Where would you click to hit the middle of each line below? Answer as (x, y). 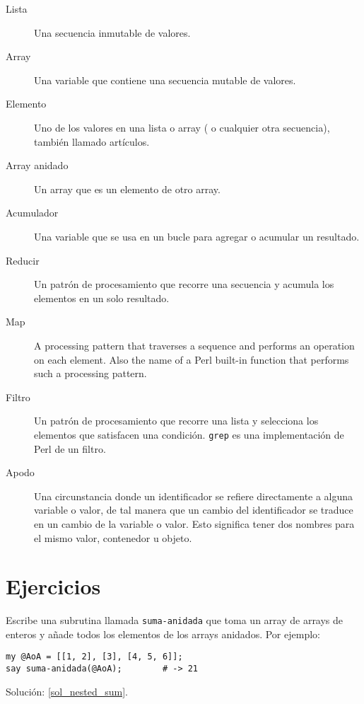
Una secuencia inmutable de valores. (112, 32)
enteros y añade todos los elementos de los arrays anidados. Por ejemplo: (163, 634)
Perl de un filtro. (70, 448)
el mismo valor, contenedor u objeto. (113, 537)
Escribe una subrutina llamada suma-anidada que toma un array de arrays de (175, 620)
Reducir (23, 260)
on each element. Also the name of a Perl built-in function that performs (192, 359)
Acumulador (32, 213)
